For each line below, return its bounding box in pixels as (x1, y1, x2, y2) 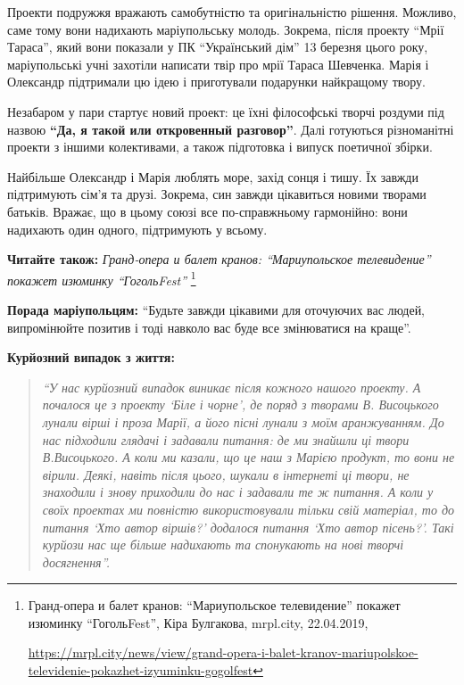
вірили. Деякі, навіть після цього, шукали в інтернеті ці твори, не (42, 465, 410, 483)
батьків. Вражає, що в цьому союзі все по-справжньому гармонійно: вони (7, 202, 408, 220)
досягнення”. (42, 552, 110, 571)
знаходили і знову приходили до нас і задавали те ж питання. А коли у (42, 483, 434, 501)
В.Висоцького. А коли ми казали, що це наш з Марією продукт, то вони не (42, 448, 455, 466)
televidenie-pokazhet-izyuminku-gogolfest (28, 661, 253, 680)
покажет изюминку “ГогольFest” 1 (7, 268, 196, 289)
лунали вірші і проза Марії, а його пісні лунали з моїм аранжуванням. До (42, 412, 444, 431)
